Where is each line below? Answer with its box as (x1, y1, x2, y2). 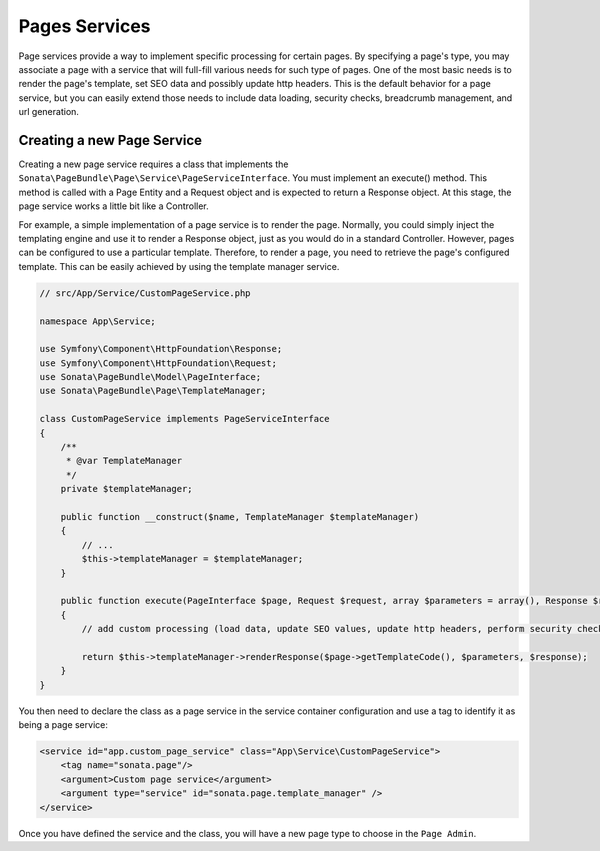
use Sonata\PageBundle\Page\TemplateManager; (39, 385, 267, 397)
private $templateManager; (60, 483, 194, 495)
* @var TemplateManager (65, 455, 183, 467)
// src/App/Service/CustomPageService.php (39, 287, 251, 299)
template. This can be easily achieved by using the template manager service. (18, 260, 340, 272)
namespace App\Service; (39, 315, 157, 327)
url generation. (18, 106, 80, 118)
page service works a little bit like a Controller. (18, 200, 209, 212)
